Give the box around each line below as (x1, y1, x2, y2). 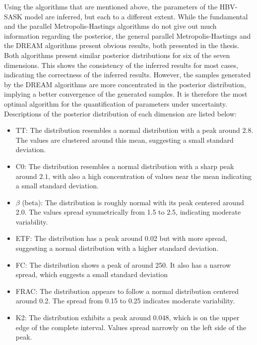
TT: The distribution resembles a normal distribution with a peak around (15, 125, 240, 135)
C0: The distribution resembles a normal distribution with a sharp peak (15, 161, 234, 171)
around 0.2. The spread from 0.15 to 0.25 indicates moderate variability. (15, 295, 235, 306)
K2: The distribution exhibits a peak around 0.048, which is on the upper (15, 312, 240, 323)
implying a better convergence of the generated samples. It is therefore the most (4, 89, 248, 99)
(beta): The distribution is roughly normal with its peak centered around (22, 197, 244, 207)
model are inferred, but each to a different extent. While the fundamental (24, 11, 248, 21)
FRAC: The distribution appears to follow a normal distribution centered (15, 286, 239, 296)
